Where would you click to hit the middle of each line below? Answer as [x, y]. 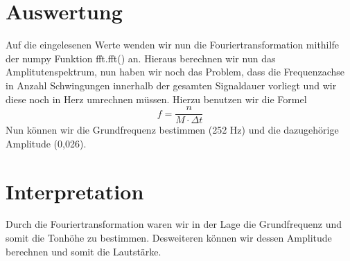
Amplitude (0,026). [46, 143]
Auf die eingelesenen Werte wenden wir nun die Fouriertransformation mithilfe [172, 45]
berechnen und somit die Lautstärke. [84, 251]
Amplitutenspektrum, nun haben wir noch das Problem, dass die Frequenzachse [175, 72]
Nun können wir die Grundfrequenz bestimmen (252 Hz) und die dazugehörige [172, 130]
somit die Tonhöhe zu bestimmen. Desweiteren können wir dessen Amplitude [169, 238]
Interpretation [75, 191]
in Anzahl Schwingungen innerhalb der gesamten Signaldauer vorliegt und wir [171, 85]
